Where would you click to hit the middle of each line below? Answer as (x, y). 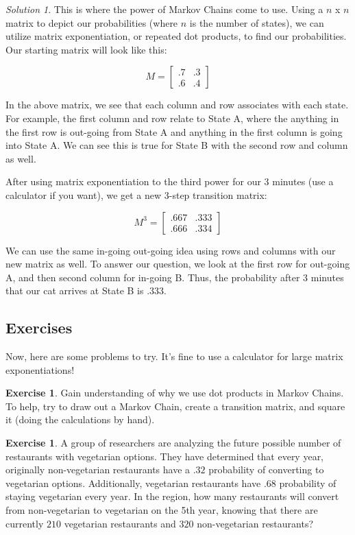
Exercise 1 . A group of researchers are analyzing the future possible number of (173, 443)
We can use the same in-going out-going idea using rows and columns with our (171, 250)
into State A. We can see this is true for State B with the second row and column (177, 145)
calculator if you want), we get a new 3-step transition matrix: (136, 194)
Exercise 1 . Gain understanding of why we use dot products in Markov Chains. (175, 393)
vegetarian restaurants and (120, 523)
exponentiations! (40, 369)
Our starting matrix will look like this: (86, 49)
